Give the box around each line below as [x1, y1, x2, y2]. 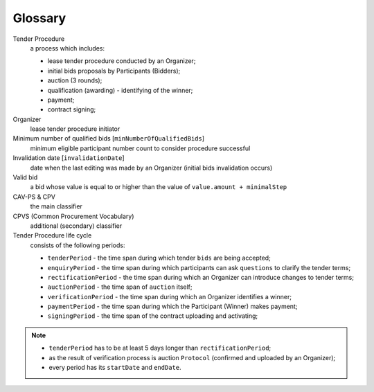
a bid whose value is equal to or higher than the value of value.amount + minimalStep [30, 183, 287, 191]
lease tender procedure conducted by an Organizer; [47, 57, 196, 65]
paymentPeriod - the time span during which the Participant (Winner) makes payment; [47, 302, 298, 311]
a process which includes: [30, 44, 105, 52]
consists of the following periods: [30, 241, 125, 249]
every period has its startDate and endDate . [48, 364, 181, 372]
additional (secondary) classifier [30, 222, 123, 230]
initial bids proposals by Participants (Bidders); [47, 66, 181, 75]
